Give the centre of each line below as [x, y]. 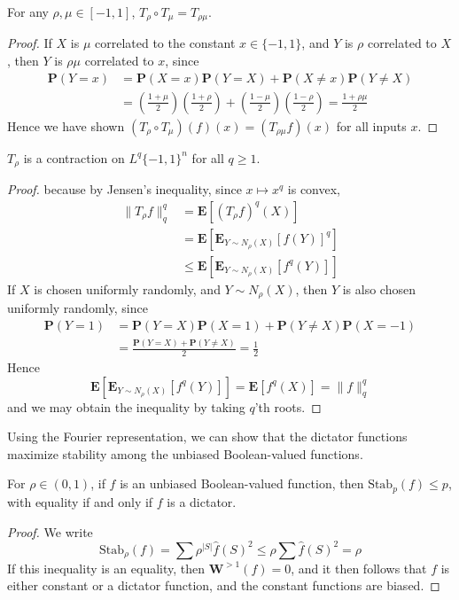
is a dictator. [202, 501]
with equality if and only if [80, 501]
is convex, [314, 189]
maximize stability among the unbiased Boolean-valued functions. [185, 453]
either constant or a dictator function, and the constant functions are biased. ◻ [224, 585]
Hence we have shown [66, 125]
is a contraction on [74, 157]
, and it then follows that [359, 568]
